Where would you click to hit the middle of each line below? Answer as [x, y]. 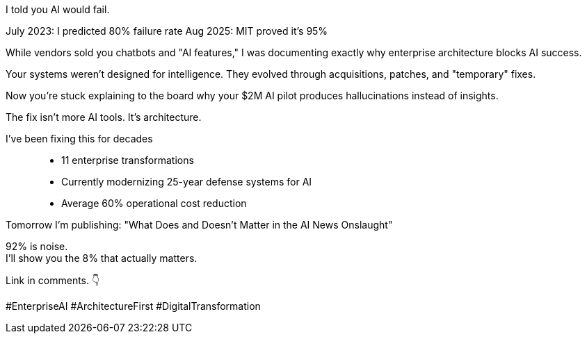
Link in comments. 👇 [53, 280]
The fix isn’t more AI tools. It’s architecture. [104, 117]
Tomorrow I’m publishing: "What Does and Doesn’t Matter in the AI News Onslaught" [199, 225]
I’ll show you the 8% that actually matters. [102, 258]
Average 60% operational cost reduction [154, 203]
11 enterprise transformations [128, 160]
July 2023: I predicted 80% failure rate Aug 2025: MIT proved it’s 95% [167, 31]
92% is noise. [37, 246]
